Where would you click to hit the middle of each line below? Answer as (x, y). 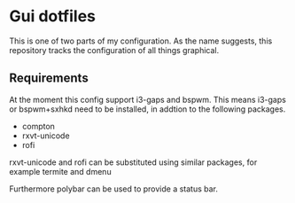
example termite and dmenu (61, 171)
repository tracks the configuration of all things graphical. (114, 50)
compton (39, 126)
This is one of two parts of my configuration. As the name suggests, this (141, 41)
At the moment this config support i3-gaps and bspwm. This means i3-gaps (147, 99)
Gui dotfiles (52, 16)
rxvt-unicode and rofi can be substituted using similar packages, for (133, 162)
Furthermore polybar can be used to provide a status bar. (114, 189)
